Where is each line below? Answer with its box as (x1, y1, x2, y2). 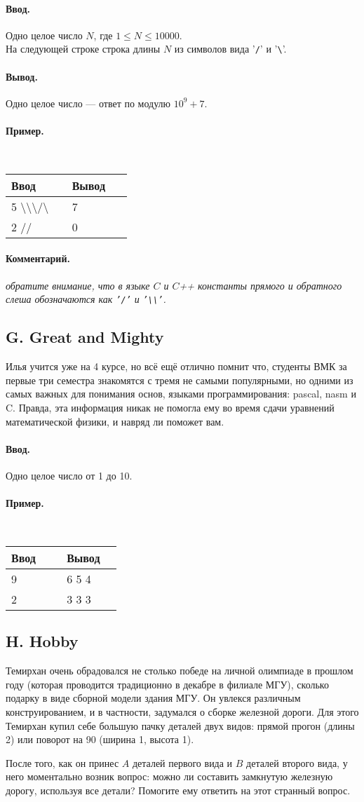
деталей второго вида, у (246, 755, 348, 770)
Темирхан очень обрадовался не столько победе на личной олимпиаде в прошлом (6, 663, 353, 678)
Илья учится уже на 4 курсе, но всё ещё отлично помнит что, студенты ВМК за (6, 359, 347, 374)
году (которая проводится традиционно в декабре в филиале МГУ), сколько (6, 677, 329, 691)
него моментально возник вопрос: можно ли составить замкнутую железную (6, 769, 333, 784)
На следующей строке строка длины (6, 41, 161, 56)
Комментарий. (6, 251, 70, 266)
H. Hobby (6, 630, 79, 652)
